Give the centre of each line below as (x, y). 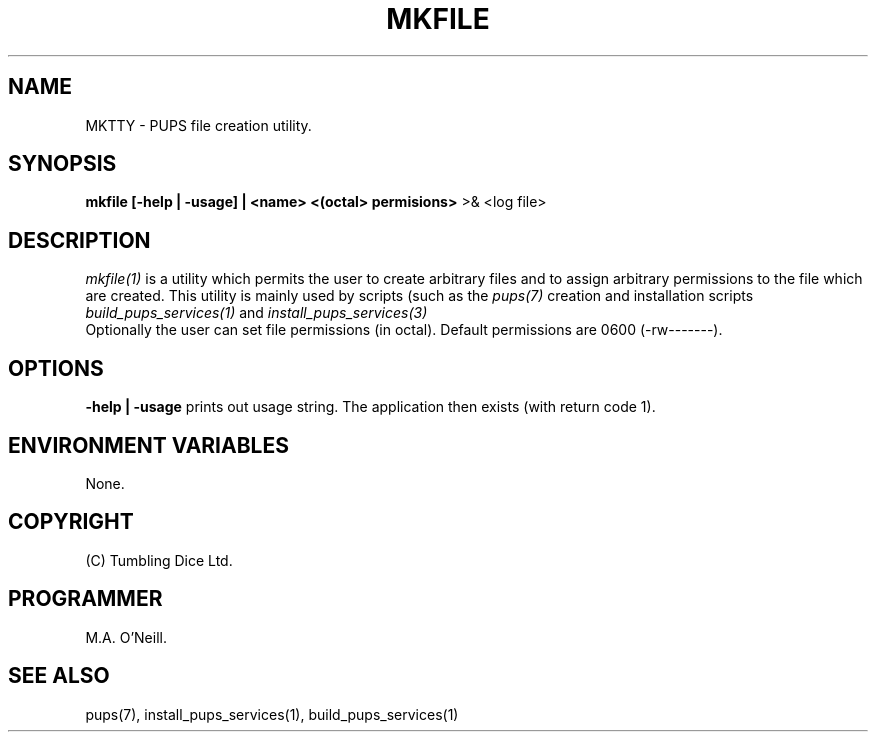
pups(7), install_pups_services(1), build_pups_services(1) (272, 714)
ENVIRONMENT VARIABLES (148, 445)
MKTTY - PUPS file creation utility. (198, 125)
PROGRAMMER (85, 599)
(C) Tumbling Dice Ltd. (159, 560)
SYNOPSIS (62, 164)
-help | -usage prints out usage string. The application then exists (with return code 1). (370, 407)
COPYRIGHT (71, 522)
